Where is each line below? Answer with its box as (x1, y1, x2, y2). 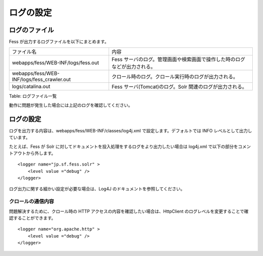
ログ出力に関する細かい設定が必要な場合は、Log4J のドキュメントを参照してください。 (9, 186, 185, 192)
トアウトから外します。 (9, 150, 56, 156)
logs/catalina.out (12, 83, 51, 90)
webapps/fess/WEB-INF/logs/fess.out (12, 59, 99, 66)
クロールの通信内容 (9, 198, 55, 205)
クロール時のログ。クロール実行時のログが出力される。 (112, 73, 238, 80)
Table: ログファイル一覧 (9, 93, 57, 99)
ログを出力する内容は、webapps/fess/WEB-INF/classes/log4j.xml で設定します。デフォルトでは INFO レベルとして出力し (9, 128, 252, 133)
